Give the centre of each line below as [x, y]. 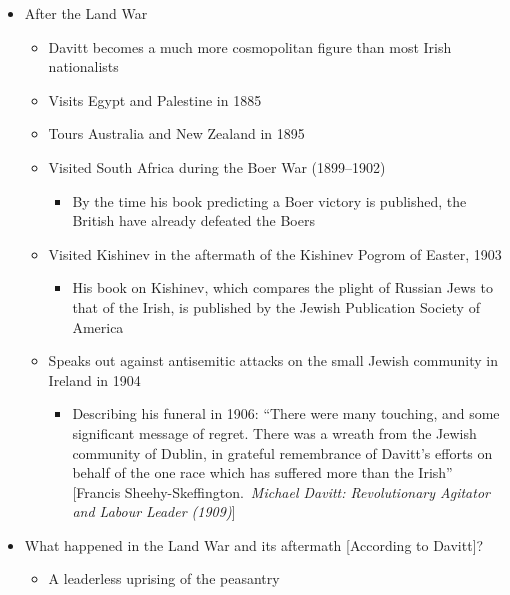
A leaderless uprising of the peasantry [164, 578]
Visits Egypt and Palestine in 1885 [155, 99]
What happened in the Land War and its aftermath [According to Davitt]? [254, 544]
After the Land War [86, 13]
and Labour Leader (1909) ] [154, 511]
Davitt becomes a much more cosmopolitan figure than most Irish [250, 46]
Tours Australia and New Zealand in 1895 [176, 133]
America [98, 326]
